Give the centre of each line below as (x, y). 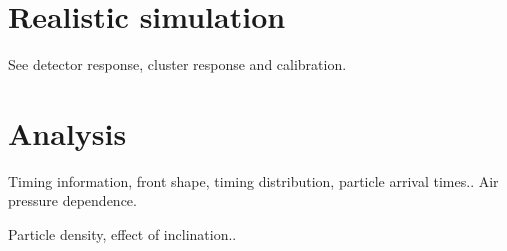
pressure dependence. (72, 200)
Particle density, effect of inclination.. (122, 234)
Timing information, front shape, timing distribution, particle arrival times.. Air (253, 180)
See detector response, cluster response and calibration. (177, 64)
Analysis (67, 132)
